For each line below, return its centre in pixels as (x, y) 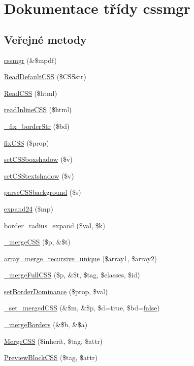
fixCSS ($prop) (27, 142)
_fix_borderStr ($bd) (37, 126)
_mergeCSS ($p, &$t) (37, 242)
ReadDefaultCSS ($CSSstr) (45, 76)
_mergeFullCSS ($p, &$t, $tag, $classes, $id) (72, 275)
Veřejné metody (45, 39)
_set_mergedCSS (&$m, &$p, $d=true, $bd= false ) (82, 308)
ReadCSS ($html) (31, 93)
